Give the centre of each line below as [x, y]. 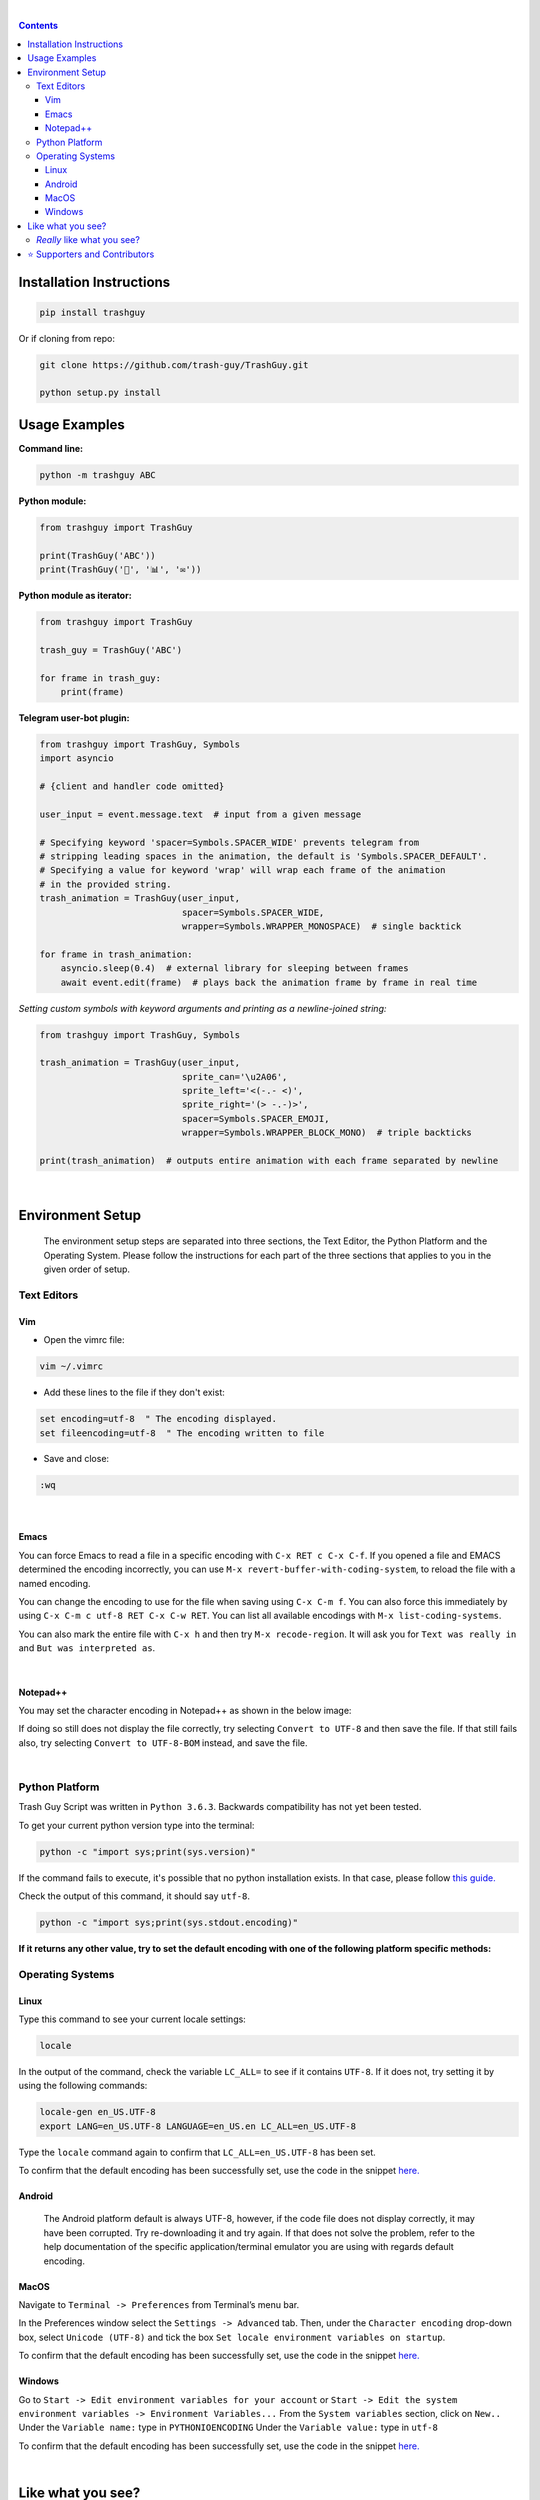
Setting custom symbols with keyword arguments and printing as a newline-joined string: [202, 1008]
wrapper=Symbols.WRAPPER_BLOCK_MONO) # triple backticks [326, 1133]
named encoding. [54, 1583]
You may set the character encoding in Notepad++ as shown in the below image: [185, 1710]
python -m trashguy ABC [98, 474]
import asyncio [76, 758]
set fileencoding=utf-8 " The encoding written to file [182, 1433]
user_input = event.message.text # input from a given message [200, 814]
